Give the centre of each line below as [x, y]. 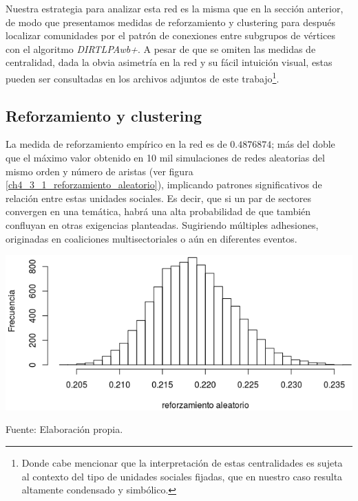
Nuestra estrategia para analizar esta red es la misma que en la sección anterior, [175, 8]
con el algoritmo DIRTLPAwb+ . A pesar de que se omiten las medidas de [161, 48]
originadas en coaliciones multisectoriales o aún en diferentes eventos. [151, 238]
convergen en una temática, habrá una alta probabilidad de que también [158, 211]
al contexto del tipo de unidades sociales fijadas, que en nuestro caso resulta [182, 476]
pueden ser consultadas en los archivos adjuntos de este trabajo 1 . [143, 77]
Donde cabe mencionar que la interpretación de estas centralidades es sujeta [182, 462]
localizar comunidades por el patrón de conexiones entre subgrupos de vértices [170, 35]
